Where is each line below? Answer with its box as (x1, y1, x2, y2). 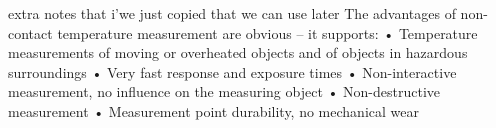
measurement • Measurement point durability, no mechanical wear (8, 100, 419, 121)
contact (8, 22, 53, 43)
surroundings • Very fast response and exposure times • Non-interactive (8, 61, 457, 82)
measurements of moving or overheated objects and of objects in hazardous (8, 42, 468, 63)
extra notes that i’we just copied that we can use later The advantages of (8, 3, 456, 23)
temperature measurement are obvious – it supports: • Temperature (57, 22, 478, 43)
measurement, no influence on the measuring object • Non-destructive (8, 81, 440, 102)
